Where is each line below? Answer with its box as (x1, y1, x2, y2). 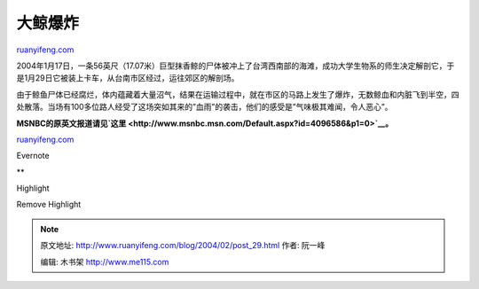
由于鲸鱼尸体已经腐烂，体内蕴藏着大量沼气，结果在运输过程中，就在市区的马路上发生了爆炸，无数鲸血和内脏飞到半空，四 (16, 89, 459, 99)
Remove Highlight (16, 199, 82, 210)
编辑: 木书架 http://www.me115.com (40, 256, 169, 267)
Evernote (16, 151, 50, 161)
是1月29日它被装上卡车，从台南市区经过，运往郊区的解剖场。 (16, 73, 239, 83)
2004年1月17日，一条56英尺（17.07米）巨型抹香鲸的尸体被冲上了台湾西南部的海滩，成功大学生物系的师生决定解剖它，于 (16, 60, 455, 71)
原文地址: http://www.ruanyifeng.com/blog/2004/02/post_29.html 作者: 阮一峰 (40, 240, 326, 251)
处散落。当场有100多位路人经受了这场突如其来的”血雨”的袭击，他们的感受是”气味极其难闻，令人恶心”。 (16, 102, 394, 113)
